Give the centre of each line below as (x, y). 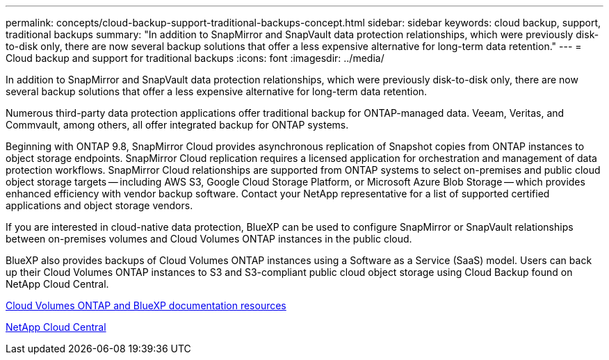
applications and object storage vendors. (99, 205)
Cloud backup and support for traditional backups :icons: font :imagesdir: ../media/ (195, 58)
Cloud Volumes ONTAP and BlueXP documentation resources (146, 305)
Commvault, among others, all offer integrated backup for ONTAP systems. (177, 125)
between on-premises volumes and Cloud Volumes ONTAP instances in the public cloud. (209, 239)
